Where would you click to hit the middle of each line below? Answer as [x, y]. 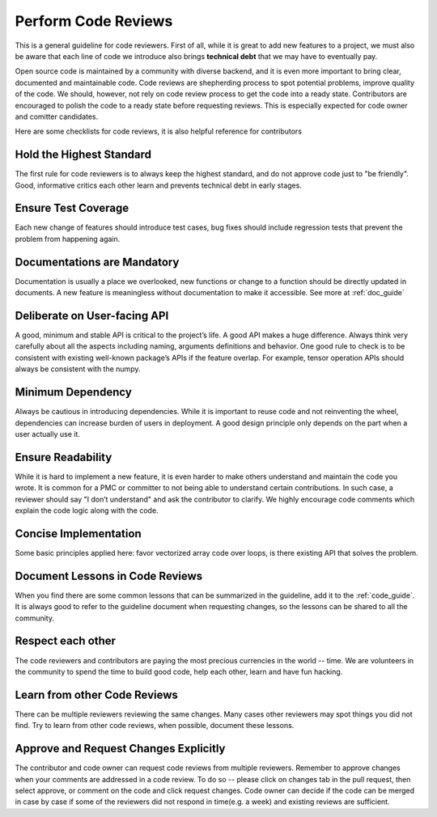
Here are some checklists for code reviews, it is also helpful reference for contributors [159, 131]
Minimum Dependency [74, 392]
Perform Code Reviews [94, 21]
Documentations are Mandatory [97, 262]
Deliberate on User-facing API [92, 315]
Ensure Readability [64, 457]
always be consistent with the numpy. [78, 369]
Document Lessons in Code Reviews [109, 576]
